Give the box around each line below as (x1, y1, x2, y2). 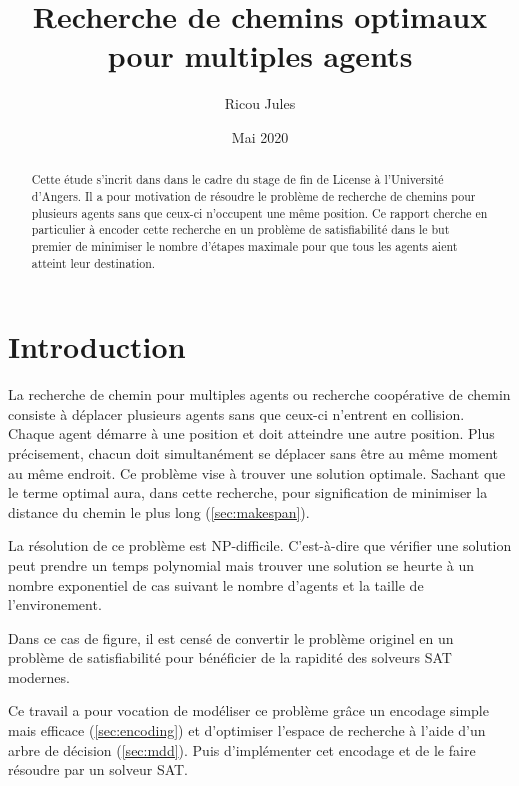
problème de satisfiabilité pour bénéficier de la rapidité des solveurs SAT (8, 647, 452, 668)
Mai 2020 (231, 126, 289, 147)
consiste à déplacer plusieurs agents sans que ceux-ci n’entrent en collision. (8, 403, 465, 424)
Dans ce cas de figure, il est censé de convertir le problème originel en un (8, 627, 454, 648)
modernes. (8, 666, 70, 687)
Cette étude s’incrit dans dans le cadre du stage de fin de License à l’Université (31, 171, 444, 188)
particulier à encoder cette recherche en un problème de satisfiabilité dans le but (31, 221, 450, 238)
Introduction (8, 326, 186, 367)
